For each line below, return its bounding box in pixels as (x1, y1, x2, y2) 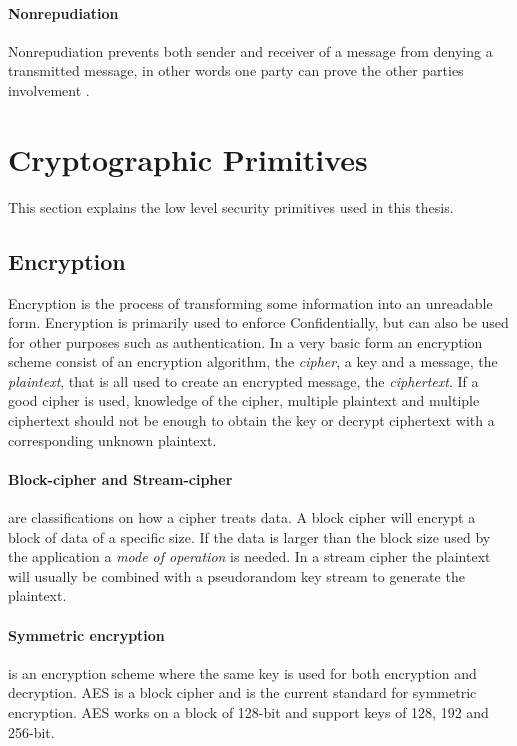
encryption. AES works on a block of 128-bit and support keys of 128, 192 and (8, 702, 489, 722)
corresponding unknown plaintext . (8, 429, 217, 450)
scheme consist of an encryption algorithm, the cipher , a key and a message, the (8, 351, 498, 372)
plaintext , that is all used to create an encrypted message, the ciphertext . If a (8, 370, 479, 391)
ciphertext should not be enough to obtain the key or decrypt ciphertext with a (8, 410, 495, 431)
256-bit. (8, 721, 55, 742)
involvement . (8, 79, 90, 100)
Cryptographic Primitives (8, 138, 368, 179)
